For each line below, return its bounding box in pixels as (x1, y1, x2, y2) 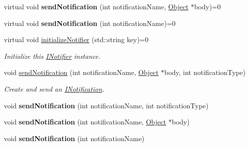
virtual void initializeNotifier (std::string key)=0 (4, 34, 149, 45)
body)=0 (194, 1, 221, 11)
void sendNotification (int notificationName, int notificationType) (4, 100, 209, 110)
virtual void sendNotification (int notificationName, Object (4, 1, 189, 11)
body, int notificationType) (164, 67, 246, 77)
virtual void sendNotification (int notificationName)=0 (4, 18, 176, 28)
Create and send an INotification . (4, 83, 104, 94)
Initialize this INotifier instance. (4, 50, 100, 61)
